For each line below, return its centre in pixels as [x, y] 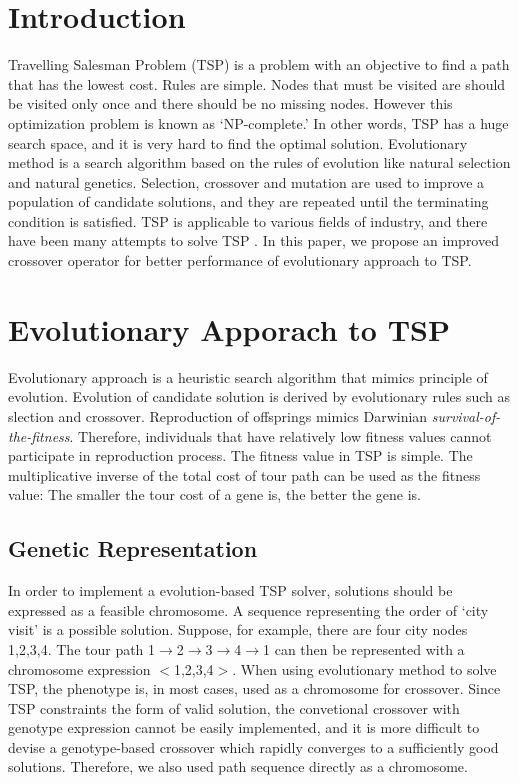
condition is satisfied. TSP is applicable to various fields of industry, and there [248, 220]
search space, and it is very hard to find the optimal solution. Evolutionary [238, 142]
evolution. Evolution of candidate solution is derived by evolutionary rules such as [259, 396]
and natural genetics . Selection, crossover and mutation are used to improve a [246, 181]
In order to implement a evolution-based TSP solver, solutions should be [230, 590]
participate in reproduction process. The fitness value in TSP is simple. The [240, 455]
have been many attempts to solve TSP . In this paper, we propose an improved [253, 240]
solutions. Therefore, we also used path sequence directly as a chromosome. [238, 766]
